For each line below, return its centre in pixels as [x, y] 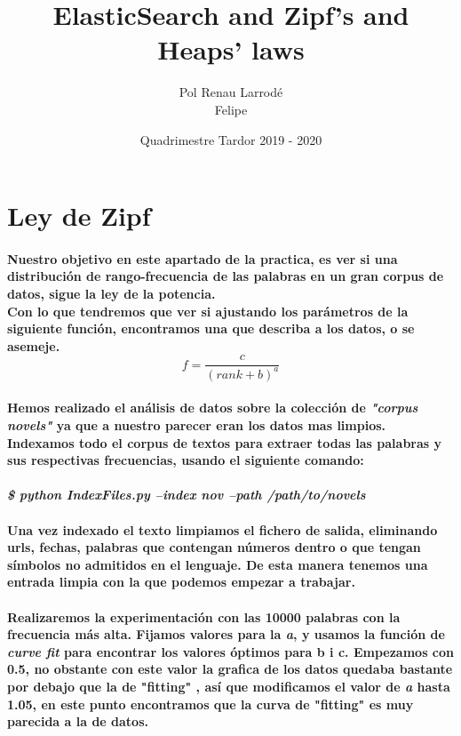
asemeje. [34, 345]
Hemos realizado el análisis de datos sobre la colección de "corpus [213, 408]
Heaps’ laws [231, 49]
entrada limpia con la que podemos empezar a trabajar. [181, 582]
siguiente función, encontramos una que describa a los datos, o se [211, 328]
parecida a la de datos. [78, 721]
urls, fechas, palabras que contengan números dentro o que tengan [214, 547]
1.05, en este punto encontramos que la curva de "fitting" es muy [211, 704]
